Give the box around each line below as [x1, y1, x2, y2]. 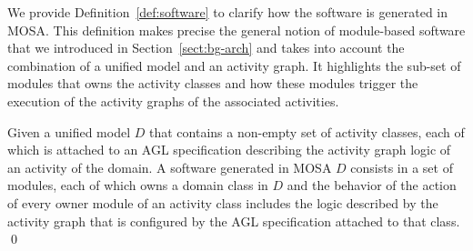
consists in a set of [350, 157, 453, 176]
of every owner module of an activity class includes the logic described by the [7, 193, 438, 212]
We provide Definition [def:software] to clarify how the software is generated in [7, 3, 448, 21]
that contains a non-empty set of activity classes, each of [148, 122, 465, 141]
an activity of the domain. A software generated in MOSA [7, 157, 332, 176]
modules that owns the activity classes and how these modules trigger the [7, 74, 418, 93]
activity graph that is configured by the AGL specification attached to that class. [7, 211, 460, 230]
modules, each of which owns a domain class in [7, 176, 268, 195]
